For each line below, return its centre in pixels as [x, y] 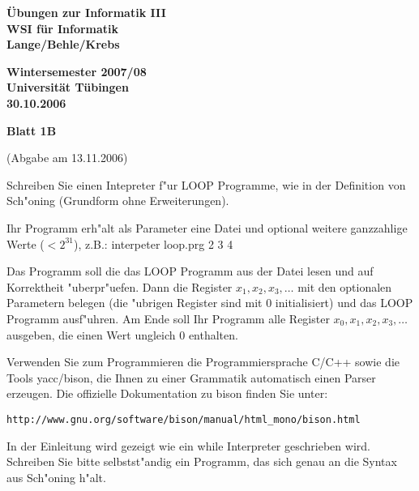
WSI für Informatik [63, 28]
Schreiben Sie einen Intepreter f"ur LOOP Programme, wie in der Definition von [206, 184]
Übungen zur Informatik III [86, 12]
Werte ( [26, 243]
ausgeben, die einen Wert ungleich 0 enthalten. [122, 334]
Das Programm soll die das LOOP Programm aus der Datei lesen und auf [190, 271]
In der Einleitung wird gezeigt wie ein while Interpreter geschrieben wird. [188, 445]
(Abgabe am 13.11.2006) [67, 158]
